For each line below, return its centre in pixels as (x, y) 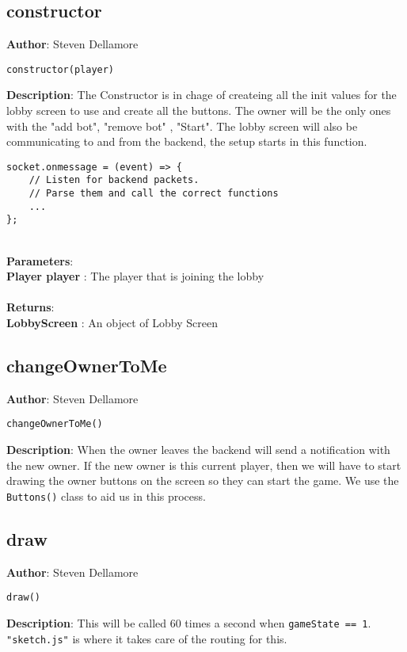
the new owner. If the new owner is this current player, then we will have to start (204, 465)
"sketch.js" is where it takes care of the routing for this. (147, 638)
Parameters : (40, 260)
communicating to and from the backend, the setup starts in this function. (187, 141)
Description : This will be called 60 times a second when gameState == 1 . (189, 623)
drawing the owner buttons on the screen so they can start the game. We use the (203, 480)
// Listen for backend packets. (114, 180)
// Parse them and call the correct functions (154, 194)
